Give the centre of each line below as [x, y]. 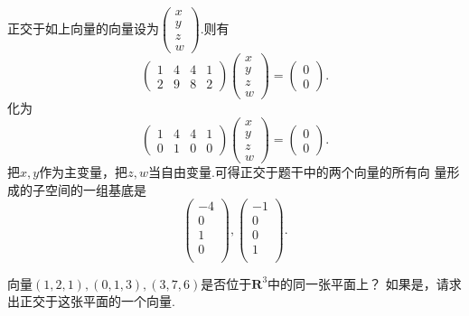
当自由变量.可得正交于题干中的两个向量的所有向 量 [297, 172]
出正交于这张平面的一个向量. [91, 301]
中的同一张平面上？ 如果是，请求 [365, 283]
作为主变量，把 [84, 172]
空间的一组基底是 [95, 189]
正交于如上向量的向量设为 [83, 28]
